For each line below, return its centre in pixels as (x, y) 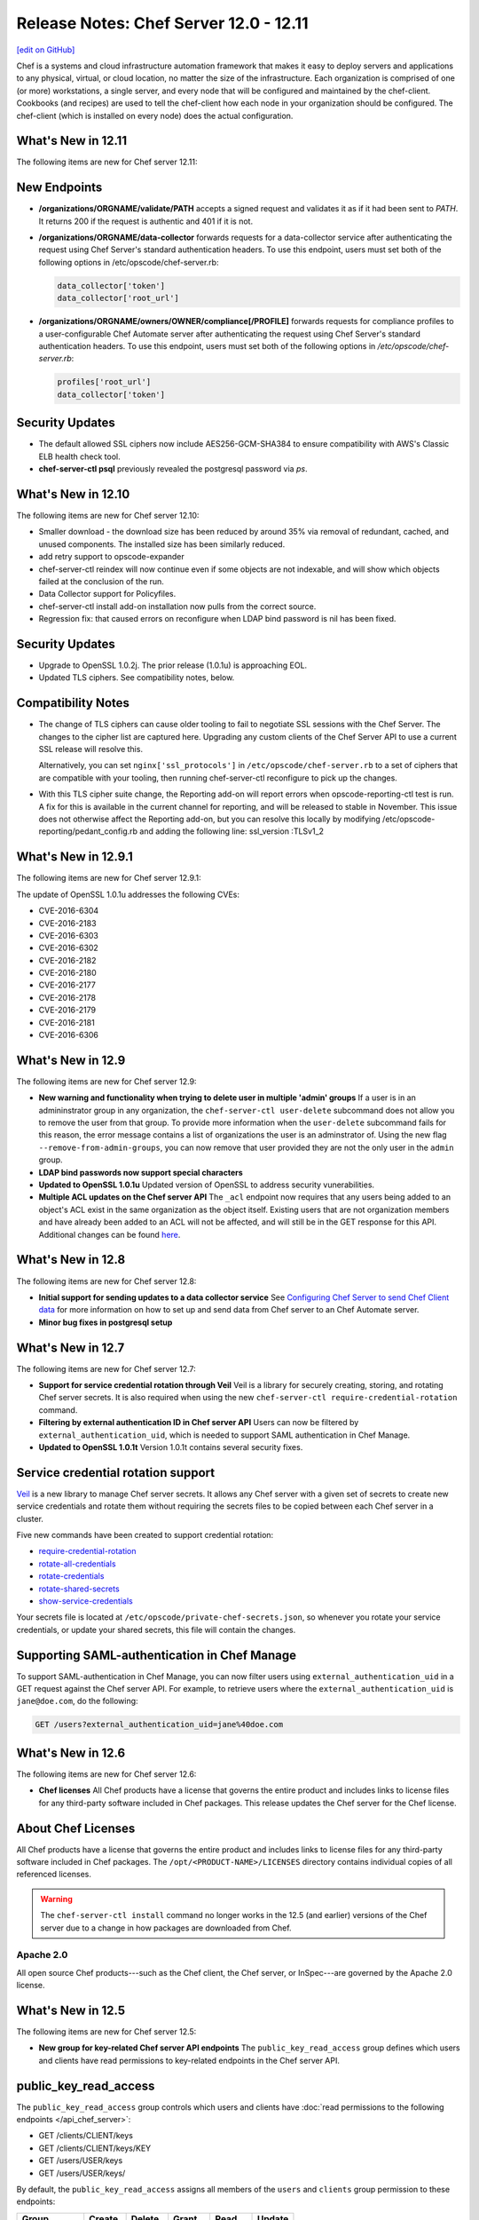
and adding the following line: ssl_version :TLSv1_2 (231, 831)
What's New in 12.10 (73, 494)
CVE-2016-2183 (67, 923)
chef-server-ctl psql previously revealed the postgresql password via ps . (173, 469)
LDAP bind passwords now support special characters (141, 1172)
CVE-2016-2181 (67, 1022)
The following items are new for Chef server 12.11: (107, 162)
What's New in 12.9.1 (75, 857)
